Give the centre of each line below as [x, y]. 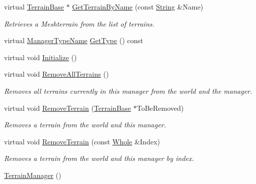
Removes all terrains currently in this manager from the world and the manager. [128, 90]
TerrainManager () [33, 175]
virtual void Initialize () [40, 57]
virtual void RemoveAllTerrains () [57, 74]
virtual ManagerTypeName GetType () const [74, 40]
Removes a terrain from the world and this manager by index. [99, 158]
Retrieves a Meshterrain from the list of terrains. [79, 23]
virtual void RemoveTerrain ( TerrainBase [68, 108]
